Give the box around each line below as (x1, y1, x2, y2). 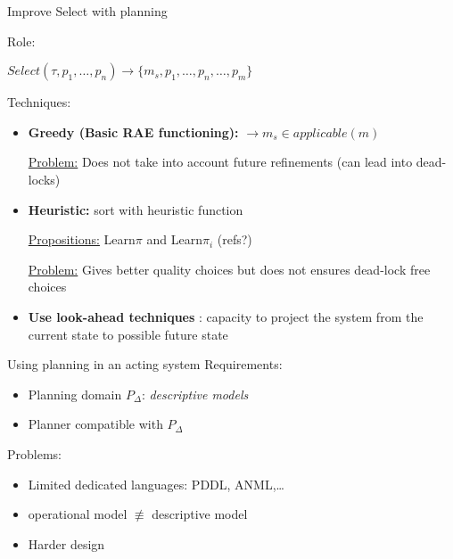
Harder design (28, 534, 105, 553)
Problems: (7, 444, 62, 463)
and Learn (146, 230, 202, 249)
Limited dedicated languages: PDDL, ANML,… (28, 474, 284, 493)
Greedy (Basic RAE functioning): (28, 122, 239, 141)
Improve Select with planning (7, 2, 168, 20)
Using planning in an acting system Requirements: (7, 355, 283, 374)
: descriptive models (141, 384, 249, 403)
